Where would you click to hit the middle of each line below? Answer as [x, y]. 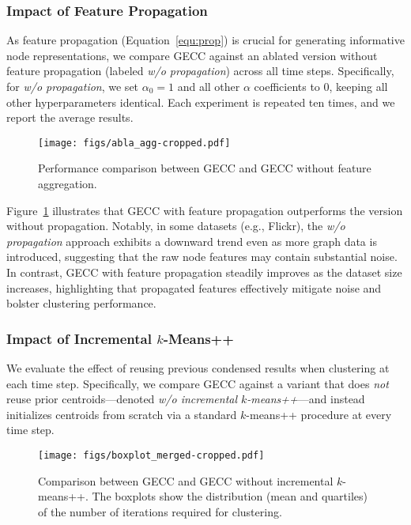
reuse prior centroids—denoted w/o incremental [122, 399]
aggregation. [68, 184]
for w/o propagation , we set [73, 86]
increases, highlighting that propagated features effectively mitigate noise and [194, 287]
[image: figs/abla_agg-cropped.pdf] [134, 143]
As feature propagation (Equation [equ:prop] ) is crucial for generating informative [205, 40]
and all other [209, 86]
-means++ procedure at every [319, 414]
